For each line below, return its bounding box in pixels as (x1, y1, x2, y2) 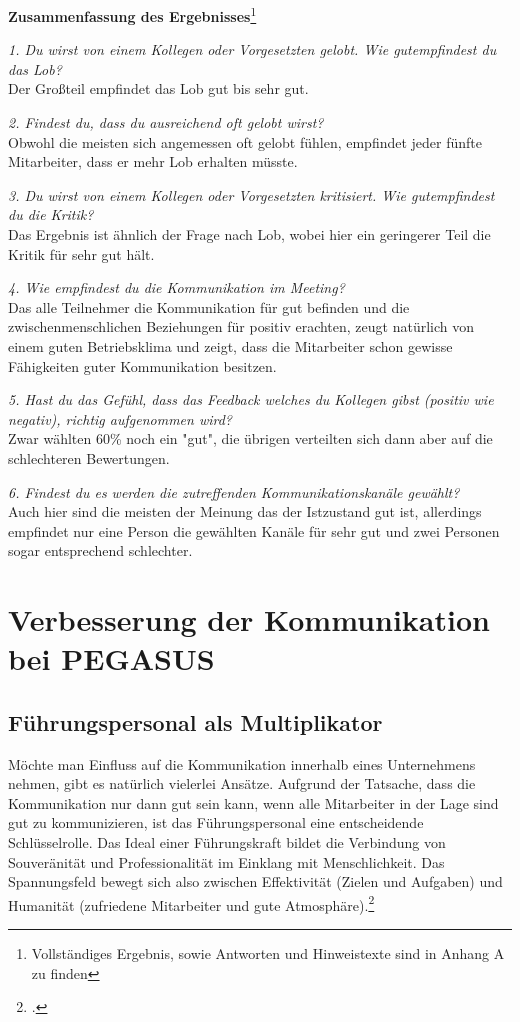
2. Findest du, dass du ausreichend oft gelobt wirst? (8, 112, 324, 133)
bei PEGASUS (8, 638, 215, 679)
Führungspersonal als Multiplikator (8, 706, 383, 737)
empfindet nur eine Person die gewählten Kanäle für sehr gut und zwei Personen (8, 520, 500, 541)
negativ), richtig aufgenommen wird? (8, 408, 232, 429)
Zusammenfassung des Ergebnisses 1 (8, 3, 257, 26)
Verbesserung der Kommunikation (8, 599, 490, 640)
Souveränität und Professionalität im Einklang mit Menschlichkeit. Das (8, 851, 445, 872)
